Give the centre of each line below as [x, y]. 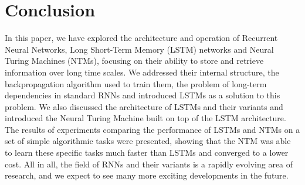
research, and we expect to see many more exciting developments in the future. [147, 175]
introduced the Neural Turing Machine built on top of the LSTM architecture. [145, 118]
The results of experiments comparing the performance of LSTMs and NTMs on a [152, 129]
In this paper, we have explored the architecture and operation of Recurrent [141, 38]
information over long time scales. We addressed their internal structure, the [142, 72]
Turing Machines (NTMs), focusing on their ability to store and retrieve [134, 61]
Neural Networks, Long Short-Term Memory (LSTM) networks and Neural [139, 49]
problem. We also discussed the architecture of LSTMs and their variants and [144, 106]
